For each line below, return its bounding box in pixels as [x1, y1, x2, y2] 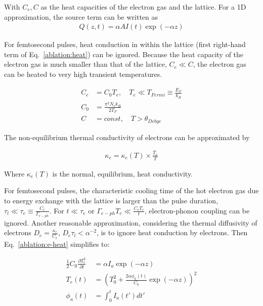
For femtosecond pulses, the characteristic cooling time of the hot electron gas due [4, 185, 259, 196]
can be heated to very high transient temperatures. [4, 69, 162, 79]
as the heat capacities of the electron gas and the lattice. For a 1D [40, 2, 246, 12]
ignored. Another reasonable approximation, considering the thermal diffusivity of [4, 217, 257, 228]
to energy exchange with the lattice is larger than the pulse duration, [4, 195, 218, 205]
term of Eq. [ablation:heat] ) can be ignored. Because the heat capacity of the [4, 49, 244, 59]
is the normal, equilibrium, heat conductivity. [52, 168, 193, 179]
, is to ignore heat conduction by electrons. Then [97, 227, 248, 238]
